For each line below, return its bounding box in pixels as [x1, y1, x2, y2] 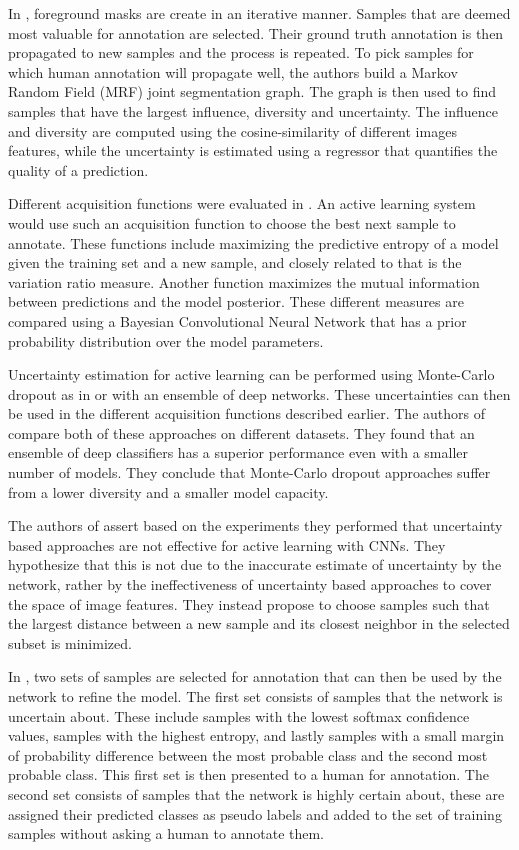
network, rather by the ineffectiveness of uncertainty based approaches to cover [8, 574, 492, 595]
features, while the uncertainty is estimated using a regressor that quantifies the [8, 140, 498, 161]
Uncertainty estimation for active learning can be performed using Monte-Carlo [8, 364, 495, 385]
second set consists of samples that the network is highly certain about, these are [8, 783, 505, 804]
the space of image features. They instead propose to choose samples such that [8, 593, 490, 614]
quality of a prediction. [8, 159, 149, 180]
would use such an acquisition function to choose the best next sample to [8, 212, 456, 233]
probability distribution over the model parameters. [8, 330, 324, 351]
